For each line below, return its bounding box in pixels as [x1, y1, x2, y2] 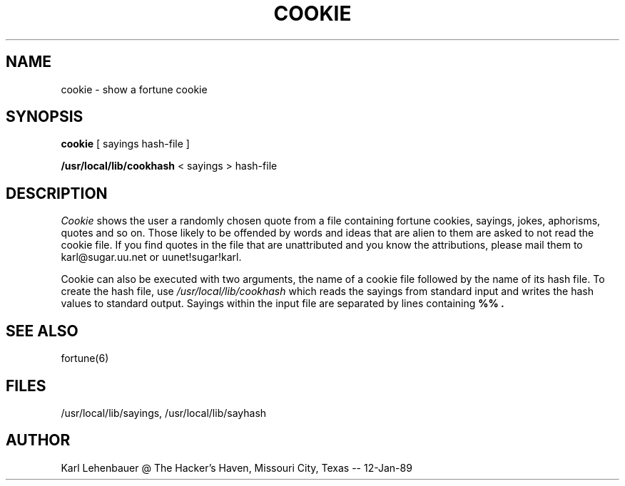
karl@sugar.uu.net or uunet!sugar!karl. [61, 251, 242, 264]
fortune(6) [61, 352, 109, 365]
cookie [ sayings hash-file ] [61, 138, 190, 150]
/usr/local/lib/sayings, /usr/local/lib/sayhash [61, 406, 267, 419]
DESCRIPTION [6, 184, 108, 202]
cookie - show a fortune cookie [61, 83, 208, 95]
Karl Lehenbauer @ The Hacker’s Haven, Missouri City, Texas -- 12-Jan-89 [61, 461, 412, 474]
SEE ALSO [6, 321, 78, 340]
